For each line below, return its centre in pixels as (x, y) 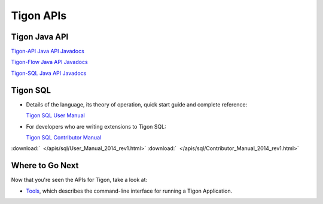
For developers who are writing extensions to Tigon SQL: (96, 126)
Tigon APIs (39, 16)
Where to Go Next (45, 165)
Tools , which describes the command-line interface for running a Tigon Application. (129, 191)
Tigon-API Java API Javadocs (48, 51)
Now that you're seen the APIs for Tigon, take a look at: (79, 180)
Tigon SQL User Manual (55, 115)
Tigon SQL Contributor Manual (64, 137)
